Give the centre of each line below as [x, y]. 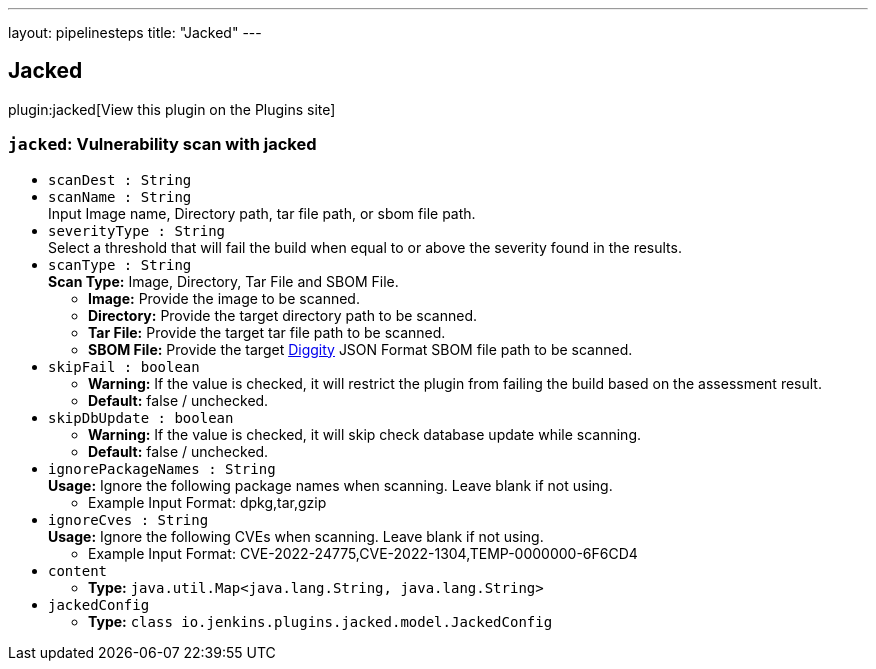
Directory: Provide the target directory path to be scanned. [282, 315]
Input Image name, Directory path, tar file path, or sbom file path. [262, 213]
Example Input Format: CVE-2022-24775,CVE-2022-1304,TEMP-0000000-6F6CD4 [363, 553]
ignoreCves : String [128, 519]
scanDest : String [120, 179]
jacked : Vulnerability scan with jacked [162, 144]
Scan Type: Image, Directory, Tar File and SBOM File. [223, 281]
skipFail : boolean [124, 366]
